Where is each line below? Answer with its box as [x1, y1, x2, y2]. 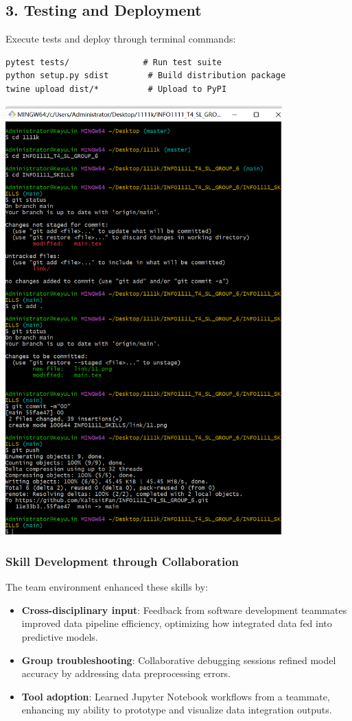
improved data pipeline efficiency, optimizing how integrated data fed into [21, 616, 332, 630]
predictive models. [21, 630, 98, 644]
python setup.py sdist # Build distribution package [5, 71, 286, 81]
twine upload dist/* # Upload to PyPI [5, 84, 227, 94]
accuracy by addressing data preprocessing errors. [21, 666, 231, 681]
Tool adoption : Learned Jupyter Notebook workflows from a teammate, [21, 689, 330, 703]
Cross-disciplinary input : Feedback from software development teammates [21, 602, 347, 617]
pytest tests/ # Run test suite [5, 57, 222, 67]
